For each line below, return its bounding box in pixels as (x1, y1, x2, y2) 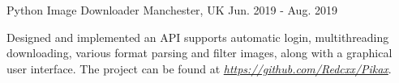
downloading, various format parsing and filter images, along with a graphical (6, 44, 393, 61)
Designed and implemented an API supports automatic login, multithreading (6, 28, 389, 45)
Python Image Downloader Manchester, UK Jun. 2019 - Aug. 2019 (6, 2, 337, 18)
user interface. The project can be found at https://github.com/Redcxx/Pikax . (6, 60, 392, 77)
